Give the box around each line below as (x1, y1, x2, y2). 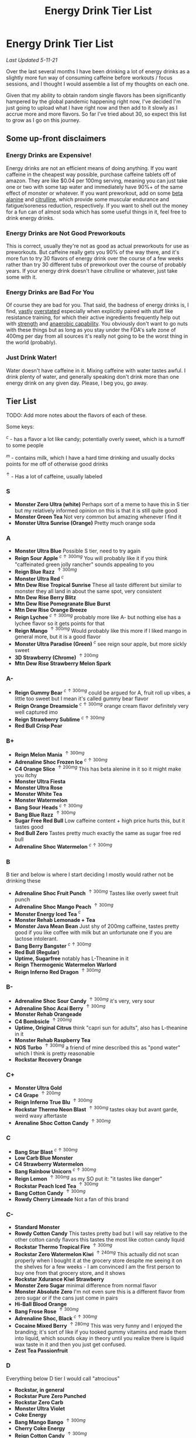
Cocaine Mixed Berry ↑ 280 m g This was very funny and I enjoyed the (14, 1321, 183, 1329)
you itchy (14, 772, 37, 779)
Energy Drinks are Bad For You (6, 288, 94, 296)
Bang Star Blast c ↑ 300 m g (14, 1147, 78, 1155)
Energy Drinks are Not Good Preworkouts (6, 229, 126, 237)
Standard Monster (14, 1224, 60, 1231)
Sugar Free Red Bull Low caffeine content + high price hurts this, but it (14, 817, 185, 825)
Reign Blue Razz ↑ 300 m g (14, 567, 77, 575)
